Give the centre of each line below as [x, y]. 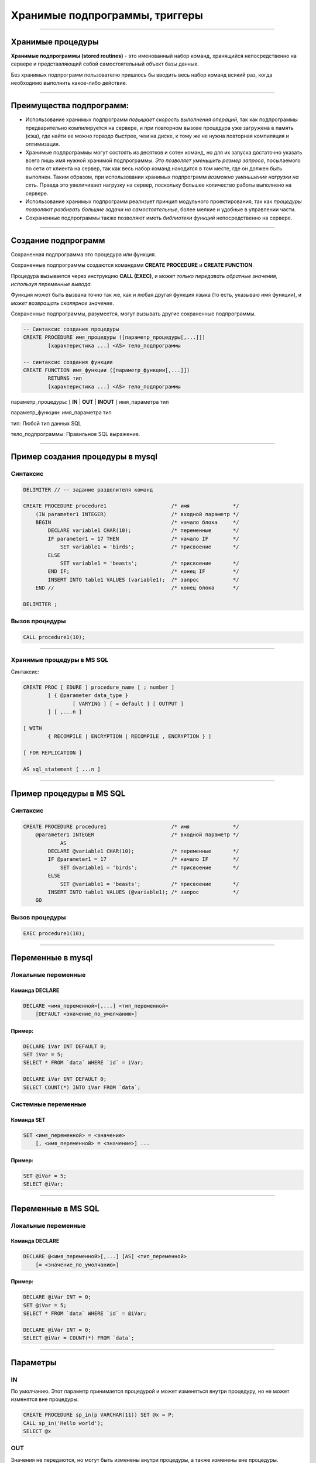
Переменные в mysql [52, 958]
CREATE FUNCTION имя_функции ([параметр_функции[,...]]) [107, 370]
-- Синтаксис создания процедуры [71, 329]
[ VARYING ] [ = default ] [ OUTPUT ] [128, 703]
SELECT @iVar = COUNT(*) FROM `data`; [79, 1338]
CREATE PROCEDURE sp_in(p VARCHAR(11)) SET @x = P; [99, 1415]
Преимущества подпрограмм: [70, 106]
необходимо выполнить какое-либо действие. [69, 83]
